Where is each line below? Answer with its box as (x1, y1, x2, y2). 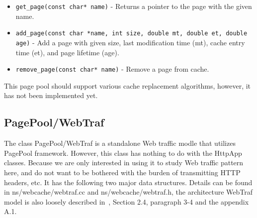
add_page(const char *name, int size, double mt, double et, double (15, 30, 248, 37)
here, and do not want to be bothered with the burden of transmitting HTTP (4, 167, 241, 177)
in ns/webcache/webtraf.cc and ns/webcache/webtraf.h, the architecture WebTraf (4, 187, 253, 197)
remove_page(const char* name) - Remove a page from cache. (15, 64, 209, 74)
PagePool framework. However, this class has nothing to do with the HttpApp (4, 147, 242, 158)
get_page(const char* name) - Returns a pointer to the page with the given (15, 1, 252, 11)
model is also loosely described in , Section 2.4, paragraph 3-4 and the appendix (4, 196, 249, 207)
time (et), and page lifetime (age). (15, 47, 119, 57)
